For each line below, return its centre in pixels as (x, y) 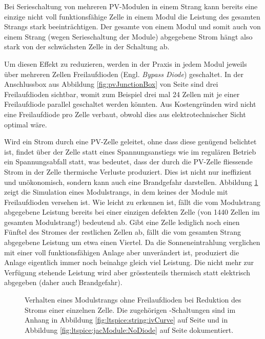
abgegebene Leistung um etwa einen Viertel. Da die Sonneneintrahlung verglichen (132, 242)
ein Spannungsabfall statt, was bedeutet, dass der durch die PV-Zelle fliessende (128, 162)
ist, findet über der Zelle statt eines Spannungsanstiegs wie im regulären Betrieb (130, 151)
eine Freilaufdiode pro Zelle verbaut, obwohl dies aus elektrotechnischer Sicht (125, 114)
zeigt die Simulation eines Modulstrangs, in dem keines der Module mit (116, 192)
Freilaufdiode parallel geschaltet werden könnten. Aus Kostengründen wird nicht (130, 104)
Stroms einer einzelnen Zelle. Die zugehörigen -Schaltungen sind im (130, 309)
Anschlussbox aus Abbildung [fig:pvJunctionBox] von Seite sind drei (111, 84)
